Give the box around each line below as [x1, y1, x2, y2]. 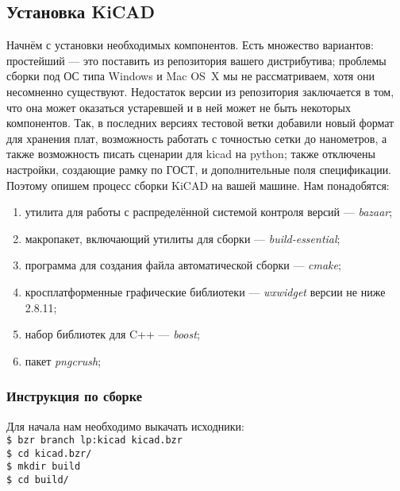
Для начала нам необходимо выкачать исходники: [6, 417, 244, 434]
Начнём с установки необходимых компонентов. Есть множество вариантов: [6, 37, 374, 53]
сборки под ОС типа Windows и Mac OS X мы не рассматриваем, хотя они [6, 68, 375, 84]
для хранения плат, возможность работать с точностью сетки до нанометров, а [6, 130, 387, 146]
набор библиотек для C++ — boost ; [25, 326, 200, 342]
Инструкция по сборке [6, 386, 142, 406]
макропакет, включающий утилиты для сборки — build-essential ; [25, 230, 340, 246]
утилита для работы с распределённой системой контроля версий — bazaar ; [25, 203, 393, 220]
